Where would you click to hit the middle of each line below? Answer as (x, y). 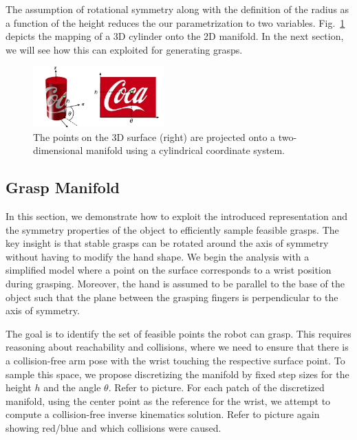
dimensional (58, 150)
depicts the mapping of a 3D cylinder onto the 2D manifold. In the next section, (175, 36)
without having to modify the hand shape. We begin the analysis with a (158, 256)
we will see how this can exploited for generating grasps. (124, 49)
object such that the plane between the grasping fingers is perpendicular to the (172, 297)
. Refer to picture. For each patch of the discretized (216, 387)
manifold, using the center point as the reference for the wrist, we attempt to (168, 400)
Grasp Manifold (63, 187)
